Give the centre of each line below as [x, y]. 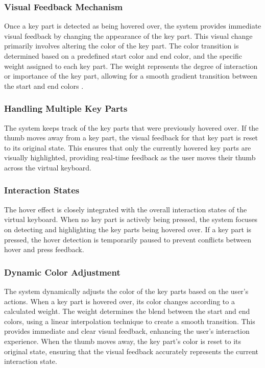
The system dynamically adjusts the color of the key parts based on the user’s [126, 291]
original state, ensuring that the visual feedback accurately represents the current [131, 351]
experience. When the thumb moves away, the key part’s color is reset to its [123, 341]
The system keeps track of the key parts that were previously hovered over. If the [131, 127]
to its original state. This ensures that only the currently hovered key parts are [128, 147]
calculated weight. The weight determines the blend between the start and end [127, 311]
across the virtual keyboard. [48, 167]
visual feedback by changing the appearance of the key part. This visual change [128, 35]
